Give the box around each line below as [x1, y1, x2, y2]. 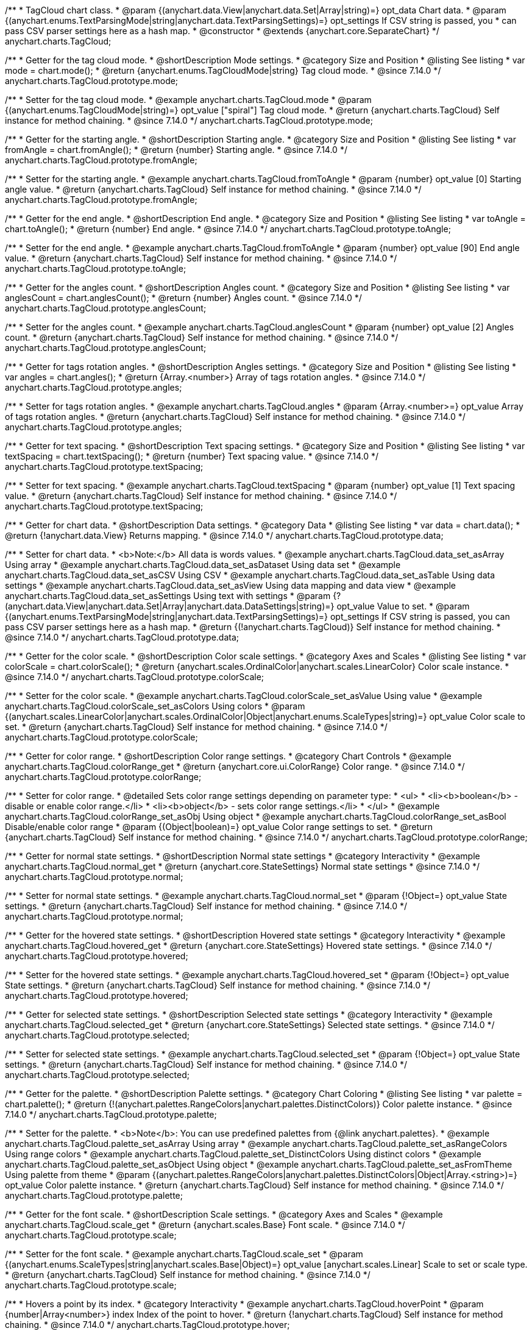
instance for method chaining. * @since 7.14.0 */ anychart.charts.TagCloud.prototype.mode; [5, 115, 373, 126]
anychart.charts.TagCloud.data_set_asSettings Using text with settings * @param [5, 591, 331, 601]
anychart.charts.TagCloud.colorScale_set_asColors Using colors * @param [5, 701, 305, 711]
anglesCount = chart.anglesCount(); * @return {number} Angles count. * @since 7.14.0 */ [5, 293, 362, 303]
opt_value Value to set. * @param [336, 601, 470, 611]
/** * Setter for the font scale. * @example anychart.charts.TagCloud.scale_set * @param [5, 1249, 363, 1259]
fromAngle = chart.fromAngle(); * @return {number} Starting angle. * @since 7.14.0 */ [5, 144, 347, 155]
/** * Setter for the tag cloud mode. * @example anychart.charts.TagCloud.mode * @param [5, 94, 372, 105]
